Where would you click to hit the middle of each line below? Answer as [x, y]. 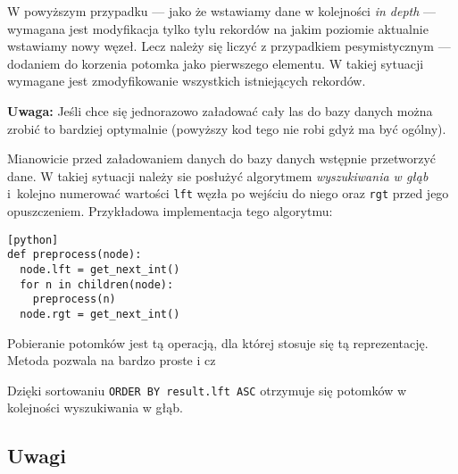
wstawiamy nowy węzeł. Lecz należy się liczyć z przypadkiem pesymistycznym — [229, 46]
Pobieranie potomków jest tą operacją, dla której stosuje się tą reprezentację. [218, 342]
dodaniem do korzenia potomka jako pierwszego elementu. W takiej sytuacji [216, 63]
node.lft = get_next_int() [100, 269]
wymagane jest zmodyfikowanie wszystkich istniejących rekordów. [187, 81]
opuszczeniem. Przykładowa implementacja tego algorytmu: [170, 211]
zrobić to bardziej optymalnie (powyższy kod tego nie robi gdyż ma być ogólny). [227, 128]
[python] [33, 240]
